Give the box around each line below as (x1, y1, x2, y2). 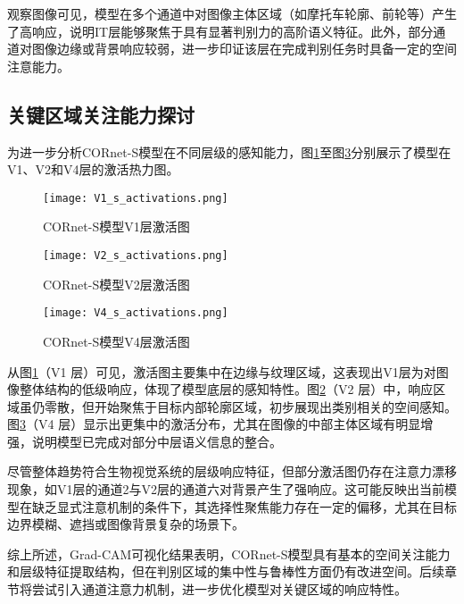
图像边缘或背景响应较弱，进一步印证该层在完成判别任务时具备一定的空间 (31, 39, 457, 58)
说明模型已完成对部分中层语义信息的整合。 (31, 432, 282, 450)
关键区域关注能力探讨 (7, 100, 195, 128)
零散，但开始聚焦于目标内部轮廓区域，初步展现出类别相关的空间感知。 (44, 397, 457, 415)
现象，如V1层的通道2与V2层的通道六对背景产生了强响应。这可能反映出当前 (7, 480, 444, 499)
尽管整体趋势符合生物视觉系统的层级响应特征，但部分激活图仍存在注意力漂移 (7, 462, 457, 481)
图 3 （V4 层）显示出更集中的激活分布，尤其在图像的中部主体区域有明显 (7, 415, 421, 433)
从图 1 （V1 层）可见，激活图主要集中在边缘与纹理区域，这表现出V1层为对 (7, 362, 436, 381)
